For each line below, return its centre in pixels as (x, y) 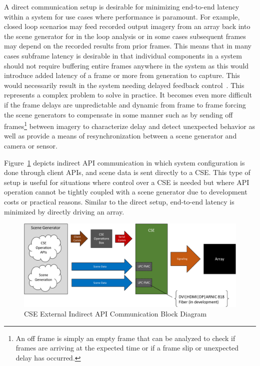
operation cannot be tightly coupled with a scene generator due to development (126, 192)
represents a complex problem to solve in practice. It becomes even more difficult (128, 95)
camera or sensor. (31, 145)
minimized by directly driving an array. (64, 211)
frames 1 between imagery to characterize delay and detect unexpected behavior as (129, 125)
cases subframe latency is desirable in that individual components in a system (123, 55)
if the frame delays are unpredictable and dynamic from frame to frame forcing (125, 104)
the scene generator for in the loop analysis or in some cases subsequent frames (125, 36)
